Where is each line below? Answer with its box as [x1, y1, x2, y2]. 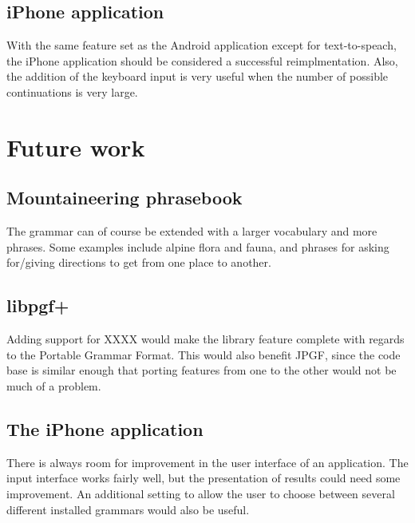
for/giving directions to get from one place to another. [6, 254, 271, 271]
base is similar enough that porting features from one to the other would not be [6, 362, 397, 378]
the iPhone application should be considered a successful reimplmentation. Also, [6, 52, 398, 69]
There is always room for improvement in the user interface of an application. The [6, 454, 409, 470]
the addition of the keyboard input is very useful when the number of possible [6, 68, 389, 85]
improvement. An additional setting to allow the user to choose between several [6, 485, 395, 501]
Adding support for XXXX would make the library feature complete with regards [6, 331, 405, 347]
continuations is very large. [6, 83, 138, 100]
